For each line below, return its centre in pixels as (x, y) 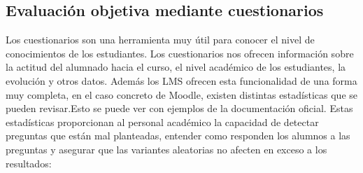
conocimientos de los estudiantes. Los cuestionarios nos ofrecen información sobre (180, 53)
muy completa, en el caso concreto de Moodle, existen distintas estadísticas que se (182, 94)
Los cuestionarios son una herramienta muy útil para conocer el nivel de (160, 40)
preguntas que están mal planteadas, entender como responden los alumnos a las (178, 136)
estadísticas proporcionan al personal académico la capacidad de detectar (162, 122)
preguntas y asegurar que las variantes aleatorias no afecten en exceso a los (166, 149)
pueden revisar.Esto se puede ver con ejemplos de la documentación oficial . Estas (179, 108)
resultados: (29, 163)
